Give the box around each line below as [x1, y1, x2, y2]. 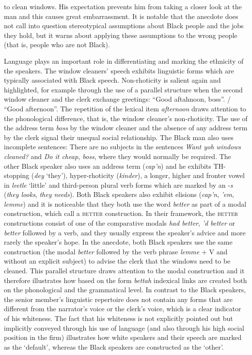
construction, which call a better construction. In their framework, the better [4, 208, 238, 218]
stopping [4, 170, 30, 180]
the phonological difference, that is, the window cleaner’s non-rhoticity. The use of [4, 113, 248, 123]
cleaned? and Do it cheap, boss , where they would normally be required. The [4, 151, 231, 161]
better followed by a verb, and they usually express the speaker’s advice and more [4, 227, 246, 237]
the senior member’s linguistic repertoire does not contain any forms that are [4, 294, 233, 304]
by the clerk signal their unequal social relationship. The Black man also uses [4, 132, 234, 142]
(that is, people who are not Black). [4, 39, 110, 50]
